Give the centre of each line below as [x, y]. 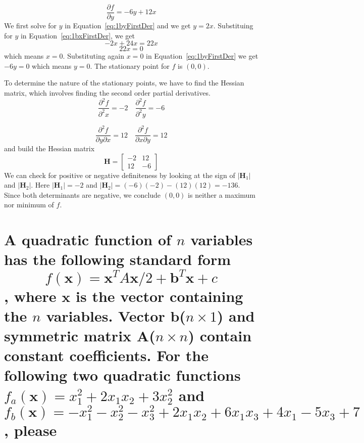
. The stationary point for [130, 65]
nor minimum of [29, 205]
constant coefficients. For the [107, 355]
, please [31, 430]
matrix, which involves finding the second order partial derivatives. [107, 93]
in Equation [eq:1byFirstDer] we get [202, 56]
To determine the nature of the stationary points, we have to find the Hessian [124, 83]
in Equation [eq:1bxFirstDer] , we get [77, 35]
